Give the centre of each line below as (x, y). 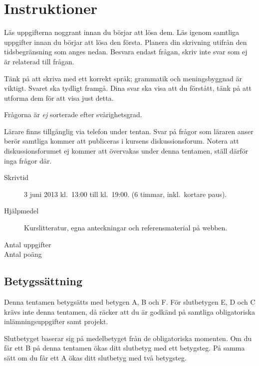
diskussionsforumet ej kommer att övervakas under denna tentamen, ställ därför (126, 151)
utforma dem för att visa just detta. (59, 97)
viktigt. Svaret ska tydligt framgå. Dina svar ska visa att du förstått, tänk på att (128, 88)
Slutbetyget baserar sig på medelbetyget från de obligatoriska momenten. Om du (128, 338)
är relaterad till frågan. (39, 61)
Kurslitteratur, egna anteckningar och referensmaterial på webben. (126, 228)
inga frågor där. (28, 160)
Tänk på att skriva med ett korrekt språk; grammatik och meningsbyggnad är (123, 78)
